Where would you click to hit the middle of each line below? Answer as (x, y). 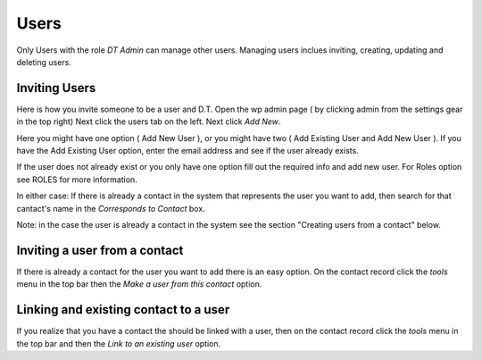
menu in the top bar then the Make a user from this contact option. (139, 284)
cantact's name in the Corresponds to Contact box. (111, 208)
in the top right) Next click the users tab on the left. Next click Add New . (149, 121)
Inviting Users (56, 88)
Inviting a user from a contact (100, 250)
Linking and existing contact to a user (123, 310)
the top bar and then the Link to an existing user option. (119, 343)
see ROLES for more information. (77, 180)
